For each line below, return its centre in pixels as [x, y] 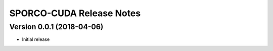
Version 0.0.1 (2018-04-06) [56, 27]
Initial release [36, 39]
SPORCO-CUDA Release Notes [75, 13]
